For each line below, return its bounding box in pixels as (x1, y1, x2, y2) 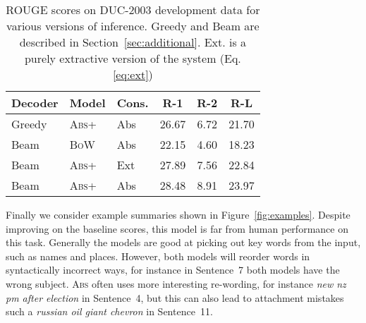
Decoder (11, 95, 59, 111)
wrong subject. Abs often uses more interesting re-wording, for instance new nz (6, 276, 346, 291)
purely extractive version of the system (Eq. (24, 50, 241, 66)
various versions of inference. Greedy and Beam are (6, 18, 260, 34)
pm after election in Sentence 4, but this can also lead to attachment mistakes (6, 290, 344, 305)
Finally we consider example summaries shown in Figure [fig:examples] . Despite (6, 207, 350, 221)
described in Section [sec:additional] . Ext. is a (19, 34, 247, 50)
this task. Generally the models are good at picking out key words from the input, (6, 235, 361, 250)
